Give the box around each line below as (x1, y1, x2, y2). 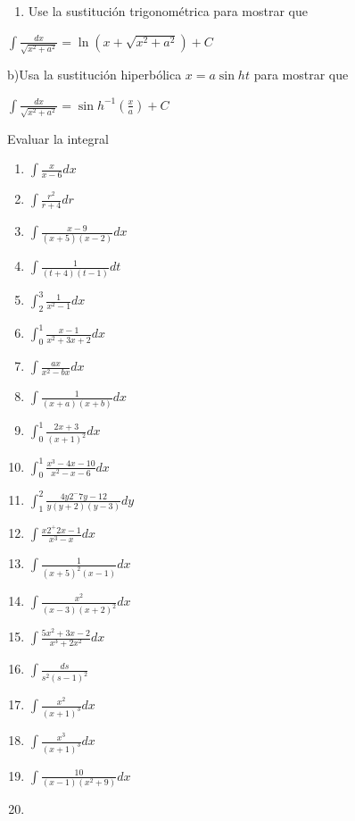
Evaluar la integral (7, 129, 109, 147)
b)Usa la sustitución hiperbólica (7, 65, 182, 84)
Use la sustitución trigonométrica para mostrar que (28, 2, 308, 20)
